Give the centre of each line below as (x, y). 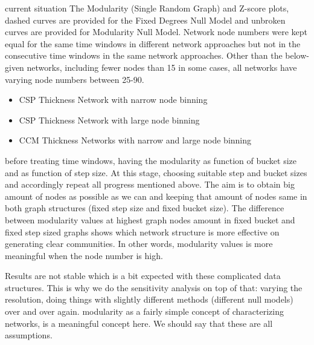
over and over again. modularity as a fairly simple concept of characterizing (144, 311)
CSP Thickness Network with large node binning (109, 120)
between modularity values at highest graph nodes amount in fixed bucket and (150, 219)
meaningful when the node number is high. (84, 255)
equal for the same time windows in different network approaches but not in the (153, 43)
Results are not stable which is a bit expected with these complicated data (143, 276)
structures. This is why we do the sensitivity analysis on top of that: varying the (154, 287)
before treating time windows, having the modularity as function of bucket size (151, 160)
